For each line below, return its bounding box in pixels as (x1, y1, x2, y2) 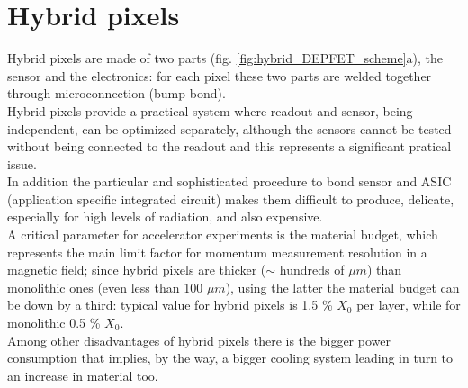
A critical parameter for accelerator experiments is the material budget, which (7, 225, 438, 244)
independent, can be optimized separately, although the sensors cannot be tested (7, 119, 452, 138)
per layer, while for (356, 295, 461, 314)
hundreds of (279, 260, 345, 279)
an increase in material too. (7, 365, 158, 384)
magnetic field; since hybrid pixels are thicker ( (7, 260, 266, 279)
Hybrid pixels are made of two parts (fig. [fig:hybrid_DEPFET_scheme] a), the (7, 49, 444, 68)
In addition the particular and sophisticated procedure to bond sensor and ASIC (7, 172, 452, 191)
